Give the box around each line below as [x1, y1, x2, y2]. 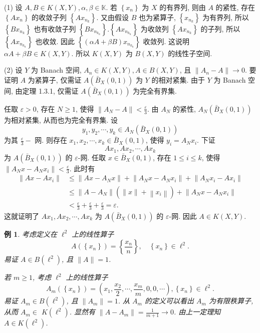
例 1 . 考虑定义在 [4, 228, 57, 239]
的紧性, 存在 [215, 2, 255, 12]
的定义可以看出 [144, 295, 194, 306]
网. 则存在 [35, 135, 67, 145]
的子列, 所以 [200, 23, 240, 34]
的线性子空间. [168, 48, 212, 58]
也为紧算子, [138, 12, 176, 22]
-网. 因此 [169, 210, 197, 221]
